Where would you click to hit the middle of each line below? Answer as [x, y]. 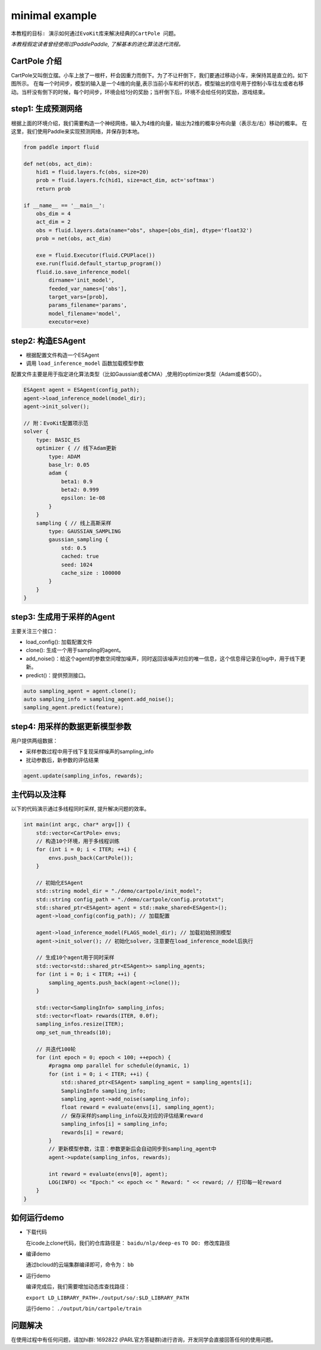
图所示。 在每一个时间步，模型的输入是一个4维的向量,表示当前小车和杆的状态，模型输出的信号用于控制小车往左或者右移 [158, 84]
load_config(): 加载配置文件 [59, 642]
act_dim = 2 [53, 222]
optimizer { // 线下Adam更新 [76, 448]
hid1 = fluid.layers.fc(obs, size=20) [92, 172]
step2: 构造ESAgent [48, 341]
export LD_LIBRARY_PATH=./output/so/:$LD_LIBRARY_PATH [108, 1298]
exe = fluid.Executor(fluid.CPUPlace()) [96, 255]
